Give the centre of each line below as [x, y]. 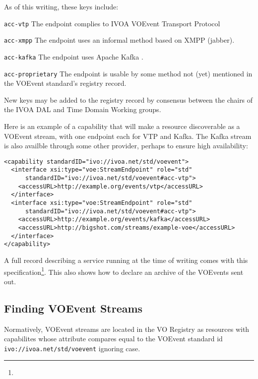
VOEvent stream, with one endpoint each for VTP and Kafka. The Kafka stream [128, 136]
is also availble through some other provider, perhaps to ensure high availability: [126, 146]
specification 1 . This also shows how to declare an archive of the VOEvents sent [124, 271]
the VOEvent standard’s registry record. [65, 83]
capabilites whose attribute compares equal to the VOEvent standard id [113, 339]
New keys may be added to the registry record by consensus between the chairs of [129, 99]
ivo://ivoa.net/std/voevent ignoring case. [72, 348]
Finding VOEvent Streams [73, 308]
